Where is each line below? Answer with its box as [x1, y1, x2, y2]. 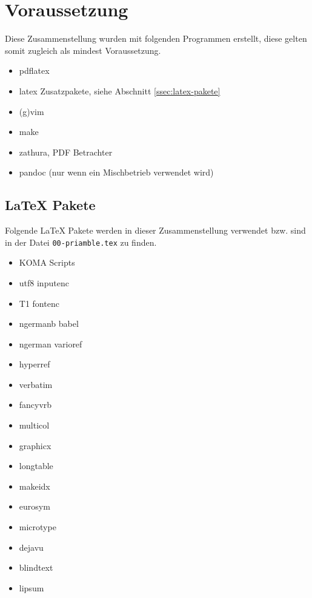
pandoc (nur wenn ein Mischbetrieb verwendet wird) [19, 166, 214, 179]
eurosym [19, 500, 50, 513]
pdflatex [19, 64, 50, 77]
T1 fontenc [19, 297, 59, 309]
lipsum [19, 581, 44, 594]
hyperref [19, 358, 50, 370]
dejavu [19, 540, 44, 553]
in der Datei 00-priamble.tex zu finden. [5, 235, 157, 248]
